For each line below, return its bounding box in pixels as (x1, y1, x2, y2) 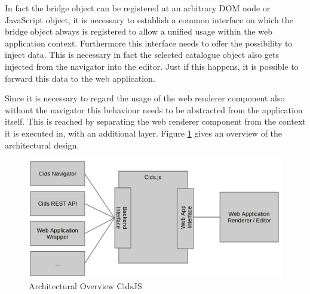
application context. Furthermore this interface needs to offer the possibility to (5, 36, 293, 49)
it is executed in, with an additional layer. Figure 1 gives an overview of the (5, 126, 283, 139)
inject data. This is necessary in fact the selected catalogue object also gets (5, 48, 280, 61)
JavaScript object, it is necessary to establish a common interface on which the (5, 13, 293, 26)
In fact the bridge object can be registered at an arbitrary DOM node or (5, 2, 271, 14)
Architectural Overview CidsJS (29, 279, 142, 292)
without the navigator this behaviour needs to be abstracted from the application (5, 103, 303, 116)
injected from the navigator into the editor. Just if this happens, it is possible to (5, 60, 299, 72)
